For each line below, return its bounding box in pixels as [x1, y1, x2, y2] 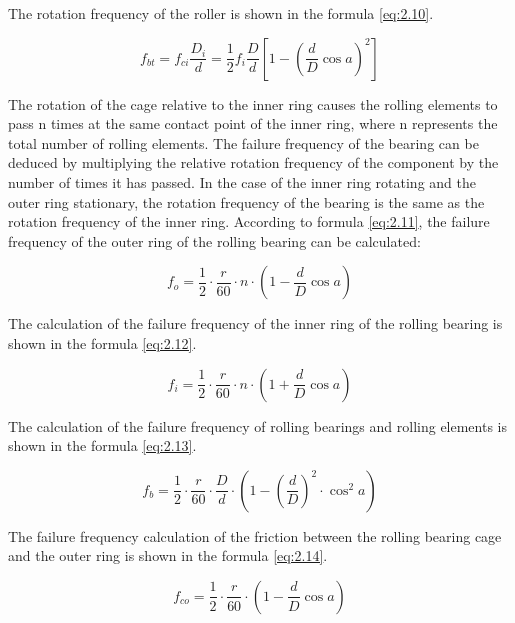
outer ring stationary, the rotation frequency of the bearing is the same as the [8, 191, 485, 212]
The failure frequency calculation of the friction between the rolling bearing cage [8, 525, 502, 546]
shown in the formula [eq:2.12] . [8, 332, 197, 353]
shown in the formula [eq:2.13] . [8, 435, 197, 456]
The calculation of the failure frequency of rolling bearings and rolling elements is [8, 415, 508, 436]
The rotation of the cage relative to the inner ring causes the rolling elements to [8, 93, 498, 114]
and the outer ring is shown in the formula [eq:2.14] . [8, 545, 328, 566]
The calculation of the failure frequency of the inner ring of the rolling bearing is [8, 313, 503, 334]
